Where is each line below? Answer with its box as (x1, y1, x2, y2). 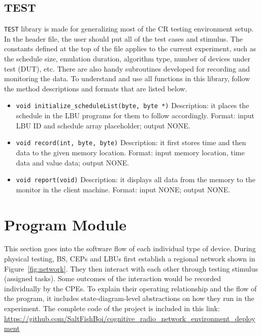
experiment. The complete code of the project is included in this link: (4, 303, 220, 314)
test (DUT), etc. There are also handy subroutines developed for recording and (4, 63, 250, 74)
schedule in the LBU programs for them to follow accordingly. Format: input (16, 110, 254, 121)
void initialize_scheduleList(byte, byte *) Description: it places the (16, 100, 249, 111)
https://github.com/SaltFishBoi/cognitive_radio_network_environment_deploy (4, 313, 255, 323)
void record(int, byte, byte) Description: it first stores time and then (16, 137, 246, 148)
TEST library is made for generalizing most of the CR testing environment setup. (4, 23, 254, 34)
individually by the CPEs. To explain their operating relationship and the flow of (4, 283, 257, 293)
